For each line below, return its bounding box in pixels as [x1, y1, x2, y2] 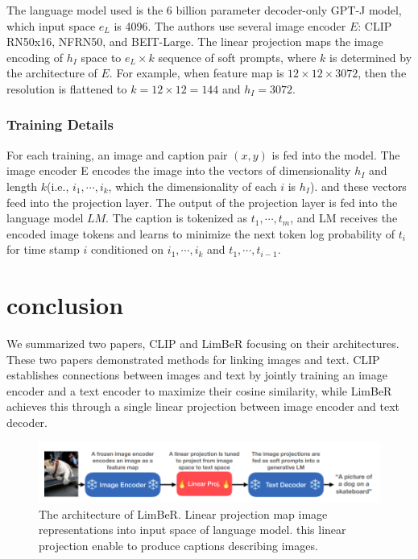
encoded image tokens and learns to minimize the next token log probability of [6, 225, 395, 242]
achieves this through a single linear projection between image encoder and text [6, 398, 400, 415]
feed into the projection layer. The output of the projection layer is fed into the [6, 193, 398, 210]
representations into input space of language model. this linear [39, 521, 346, 538]
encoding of [6, 48, 64, 65]
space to [81, 48, 122, 65]
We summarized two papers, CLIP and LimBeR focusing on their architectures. [6, 335, 399, 352]
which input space [6, 17, 96, 34]
